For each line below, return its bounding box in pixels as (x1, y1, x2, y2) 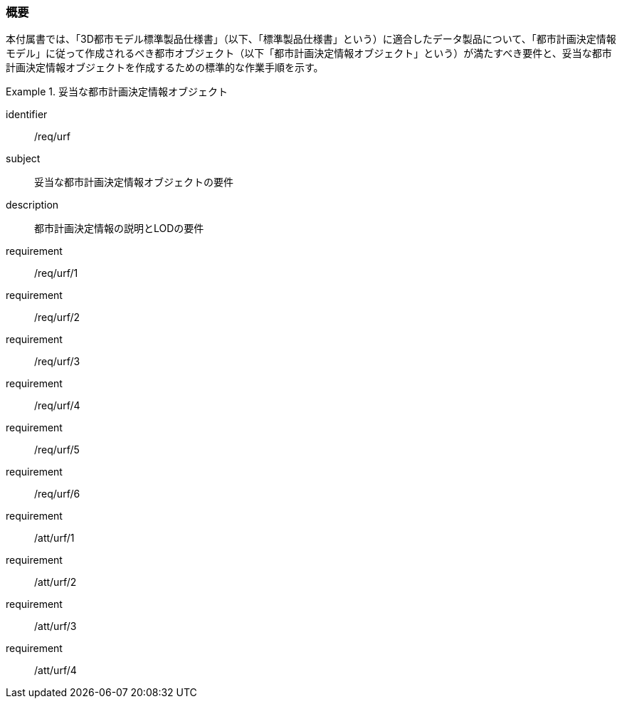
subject (6, 152, 41, 165)
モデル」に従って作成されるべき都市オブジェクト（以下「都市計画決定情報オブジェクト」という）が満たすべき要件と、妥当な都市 (6, 47, 612, 60)
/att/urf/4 (34, 664, 77, 677)
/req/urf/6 (34, 488, 80, 500)
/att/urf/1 (34, 532, 75, 545)
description (6, 199, 59, 211)
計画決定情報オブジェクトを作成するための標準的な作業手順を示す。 (6, 61, 324, 74)
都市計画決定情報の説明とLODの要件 (34, 222, 204, 235)
